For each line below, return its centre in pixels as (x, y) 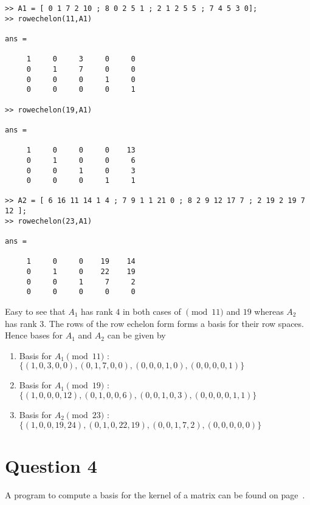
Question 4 (51, 465)
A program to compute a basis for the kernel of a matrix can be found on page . (155, 494)
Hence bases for (34, 335)
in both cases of (152, 311)
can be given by (136, 335)
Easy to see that (35, 311)
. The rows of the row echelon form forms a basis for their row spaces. (174, 323)
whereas (269, 311)
